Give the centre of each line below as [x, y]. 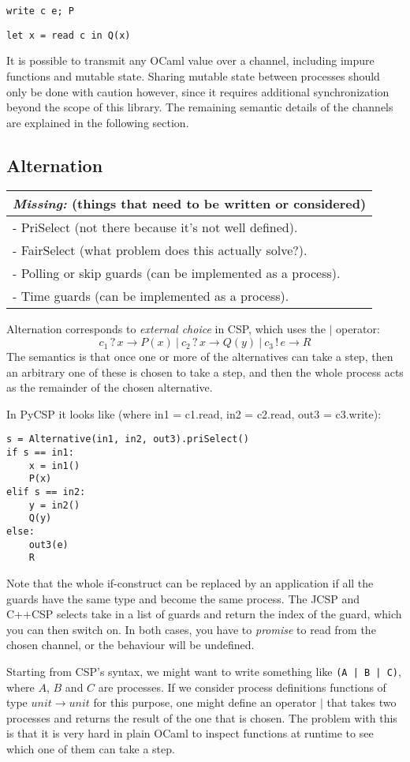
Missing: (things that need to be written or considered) [190, 204]
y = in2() [54, 505]
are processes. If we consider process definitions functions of [242, 687]
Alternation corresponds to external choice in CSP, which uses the [166, 329]
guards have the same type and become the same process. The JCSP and [183, 598]
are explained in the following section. [98, 122]
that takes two [362, 702]
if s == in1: [40, 453]
